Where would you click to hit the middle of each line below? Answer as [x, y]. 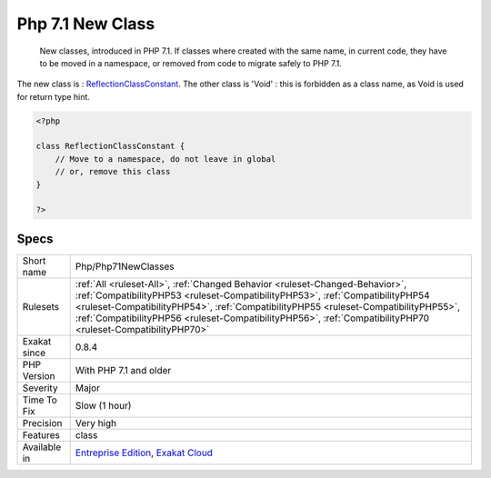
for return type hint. [54, 96]
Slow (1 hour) [103, 405]
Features [41, 434]
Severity [40, 388]
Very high [96, 423]
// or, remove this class [113, 172]
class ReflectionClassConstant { [110, 146]
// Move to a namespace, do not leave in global [165, 159]
